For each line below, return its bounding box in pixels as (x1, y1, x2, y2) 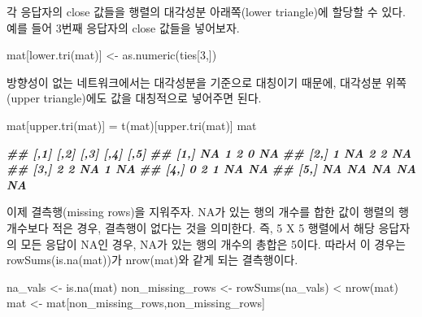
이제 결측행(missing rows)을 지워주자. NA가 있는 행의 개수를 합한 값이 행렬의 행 (7, 203, 409, 220)
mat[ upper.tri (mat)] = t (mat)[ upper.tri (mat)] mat (7, 116, 257, 133)
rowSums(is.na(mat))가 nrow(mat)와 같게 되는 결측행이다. (7, 251, 298, 268)
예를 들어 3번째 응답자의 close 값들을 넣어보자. (7, 19, 240, 36)
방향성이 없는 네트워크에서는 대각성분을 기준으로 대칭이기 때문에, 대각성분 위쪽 (7, 73, 407, 90)
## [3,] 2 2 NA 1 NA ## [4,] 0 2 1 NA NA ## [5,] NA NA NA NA (7, 160, 416, 177)
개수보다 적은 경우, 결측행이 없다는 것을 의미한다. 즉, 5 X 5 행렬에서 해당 (7, 219, 375, 236)
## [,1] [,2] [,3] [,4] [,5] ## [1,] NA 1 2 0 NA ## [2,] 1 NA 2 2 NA (7, 144, 412, 161)
